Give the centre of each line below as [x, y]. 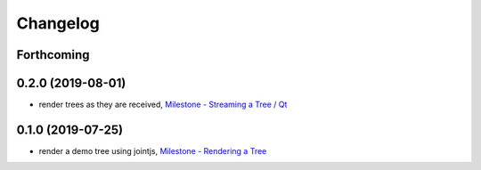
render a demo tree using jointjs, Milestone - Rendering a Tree [153, 150]
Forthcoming [53, 55]
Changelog [58, 23]
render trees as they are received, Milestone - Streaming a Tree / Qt [163, 105]
